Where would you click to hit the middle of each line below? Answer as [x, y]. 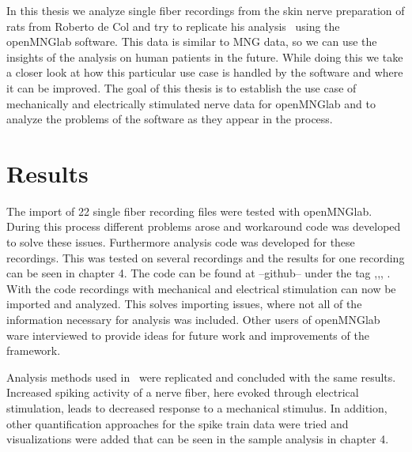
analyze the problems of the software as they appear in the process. [170, 119]
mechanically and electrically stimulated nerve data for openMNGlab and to [191, 103]
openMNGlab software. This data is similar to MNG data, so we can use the [192, 41]
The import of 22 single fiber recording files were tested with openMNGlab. [189, 211]
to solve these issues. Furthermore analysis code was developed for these [181, 242]
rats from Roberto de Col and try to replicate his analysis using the [173, 26]
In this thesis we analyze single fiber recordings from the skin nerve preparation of [206, 10]
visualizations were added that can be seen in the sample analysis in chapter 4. [198, 439]
